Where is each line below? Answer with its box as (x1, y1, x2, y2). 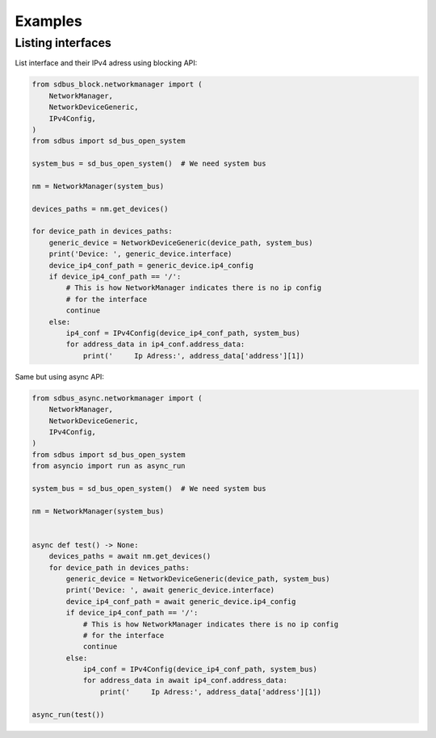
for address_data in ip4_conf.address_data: (65, 340, 245, 349)
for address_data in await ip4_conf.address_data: (82, 676, 288, 686)
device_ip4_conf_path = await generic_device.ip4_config (65, 597, 296, 606)
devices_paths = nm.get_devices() (31, 204, 169, 213)
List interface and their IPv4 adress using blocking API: (15, 58, 198, 68)
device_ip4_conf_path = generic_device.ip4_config (48, 261, 254, 270)
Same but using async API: (15, 371, 105, 381)
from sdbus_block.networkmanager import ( (31, 80, 203, 89)
